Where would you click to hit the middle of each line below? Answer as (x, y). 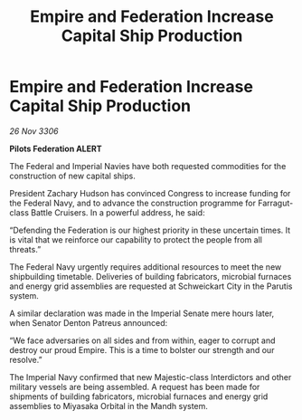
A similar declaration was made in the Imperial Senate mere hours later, (142, 313)
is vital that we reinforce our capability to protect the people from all (136, 239)
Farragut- (275, 203)
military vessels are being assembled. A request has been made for (135, 387)
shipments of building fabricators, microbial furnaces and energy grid (139, 396)
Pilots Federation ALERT (56, 148)
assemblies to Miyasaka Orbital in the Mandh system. (109, 406)
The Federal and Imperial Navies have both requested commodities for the (148, 166)
